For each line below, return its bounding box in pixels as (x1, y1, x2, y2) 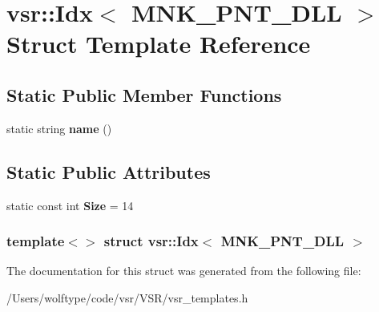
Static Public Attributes (6, 159, 211, 184)
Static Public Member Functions (6, 82, 282, 107)
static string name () (6, 120, 112, 136)
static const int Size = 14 (6, 197, 134, 213)
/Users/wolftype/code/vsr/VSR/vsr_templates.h (6, 289, 248, 306)
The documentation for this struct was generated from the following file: (6, 262, 361, 279)
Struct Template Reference (6, 27, 311, 60)
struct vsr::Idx (103, 231, 199, 251)
